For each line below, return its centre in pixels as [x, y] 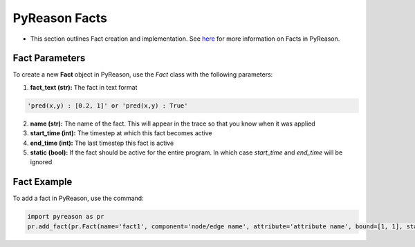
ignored [41, 162]
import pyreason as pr [66, 217]
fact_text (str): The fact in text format [84, 87]
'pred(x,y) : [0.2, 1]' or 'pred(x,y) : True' [108, 106]
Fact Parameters [49, 58]
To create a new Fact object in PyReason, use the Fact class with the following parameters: [143, 75]
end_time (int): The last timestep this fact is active [102, 143]
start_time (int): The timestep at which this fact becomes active [121, 133]
